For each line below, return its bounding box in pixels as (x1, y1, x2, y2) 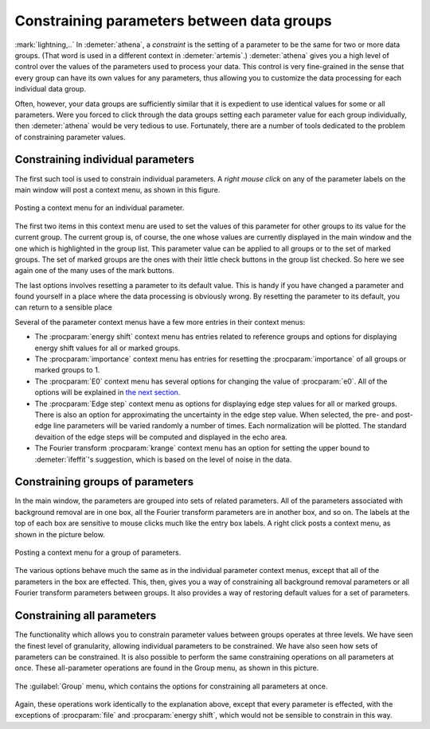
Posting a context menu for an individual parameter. (14, 203, 185, 212)
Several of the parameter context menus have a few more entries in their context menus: (14, 317, 306, 326)
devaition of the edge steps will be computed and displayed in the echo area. (34, 432, 288, 442)
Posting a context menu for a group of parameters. (14, 548, 182, 557)
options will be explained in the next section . (34, 388, 181, 397)
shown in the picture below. (14, 529, 105, 539)
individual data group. (14, 84, 87, 94)
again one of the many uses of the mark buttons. (14, 266, 174, 275)
